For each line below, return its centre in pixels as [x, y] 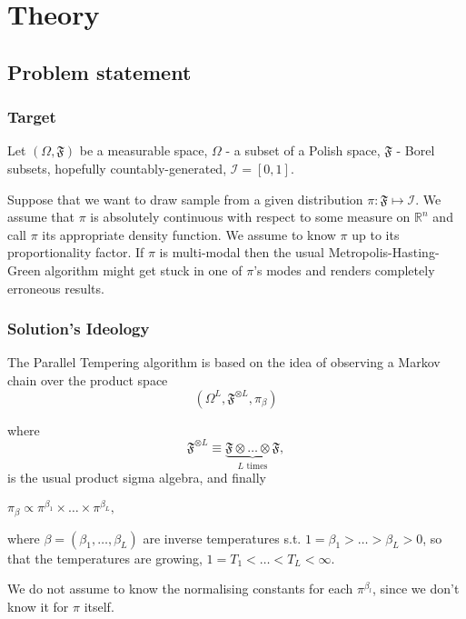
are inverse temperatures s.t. [222, 538]
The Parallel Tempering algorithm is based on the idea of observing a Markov [224, 362]
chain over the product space [88, 379]
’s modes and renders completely [344, 270]
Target [32, 117]
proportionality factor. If [76, 252]
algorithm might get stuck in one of [144, 270]
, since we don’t [416, 589]
